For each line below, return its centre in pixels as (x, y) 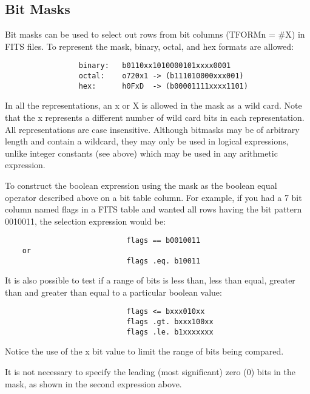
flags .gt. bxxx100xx (170, 322)
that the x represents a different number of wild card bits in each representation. (155, 117)
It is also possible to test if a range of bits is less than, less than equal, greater (150, 280)
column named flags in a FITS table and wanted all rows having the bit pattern (153, 209)
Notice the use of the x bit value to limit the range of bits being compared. (144, 351)
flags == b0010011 (163, 241)
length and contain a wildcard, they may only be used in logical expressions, (147, 141)
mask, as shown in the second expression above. (93, 383)
